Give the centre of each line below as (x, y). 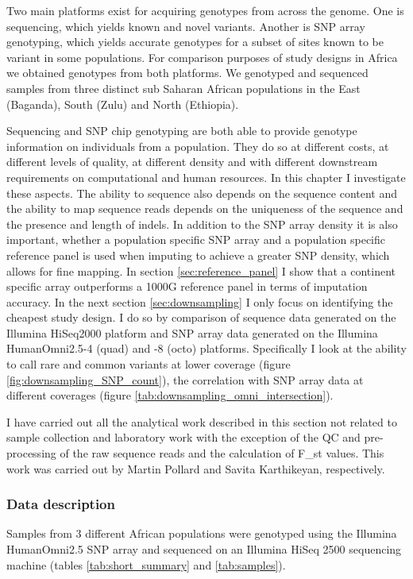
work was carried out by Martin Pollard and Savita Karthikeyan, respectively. (196, 468)
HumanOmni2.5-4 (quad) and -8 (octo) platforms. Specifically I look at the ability (206, 348)
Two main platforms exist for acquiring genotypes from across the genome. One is (205, 10)
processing (31, 453)
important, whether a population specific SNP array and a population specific (196, 239)
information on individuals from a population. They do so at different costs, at (198, 146)
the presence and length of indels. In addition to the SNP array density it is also (202, 224)
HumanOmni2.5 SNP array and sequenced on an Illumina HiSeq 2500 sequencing (204, 549)
